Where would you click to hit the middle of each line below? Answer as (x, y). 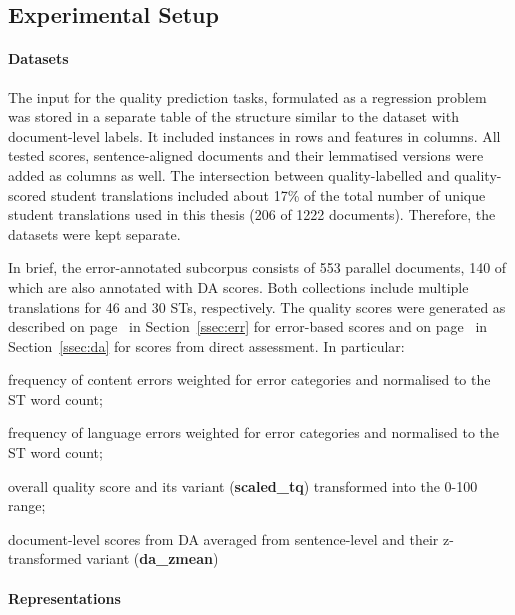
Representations (64, 597)
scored (27, 194)
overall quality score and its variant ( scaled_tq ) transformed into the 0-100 (243, 485)
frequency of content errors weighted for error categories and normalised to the (249, 379)
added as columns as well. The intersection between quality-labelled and (229, 174)
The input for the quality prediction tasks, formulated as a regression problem (247, 96)
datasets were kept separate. (94, 233)
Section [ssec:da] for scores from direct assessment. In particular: (206, 345)
